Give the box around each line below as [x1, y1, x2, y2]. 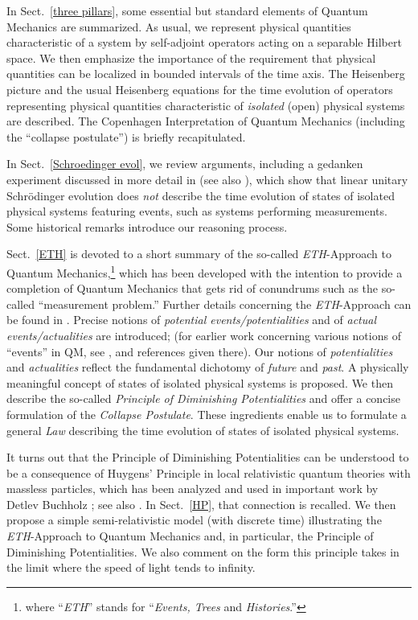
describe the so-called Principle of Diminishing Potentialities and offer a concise [6, 390, 400, 407]
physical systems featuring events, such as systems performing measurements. [6, 203, 387, 220]
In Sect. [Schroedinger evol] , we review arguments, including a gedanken [6, 155, 363, 172]
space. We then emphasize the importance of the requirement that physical [6, 49, 376, 66]
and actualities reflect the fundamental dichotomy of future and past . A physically [6, 359, 409, 376]
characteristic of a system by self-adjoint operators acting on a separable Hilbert [6, 34, 402, 51]
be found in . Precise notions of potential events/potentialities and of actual [6, 311, 376, 328]
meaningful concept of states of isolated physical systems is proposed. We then [6, 374, 393, 391]
